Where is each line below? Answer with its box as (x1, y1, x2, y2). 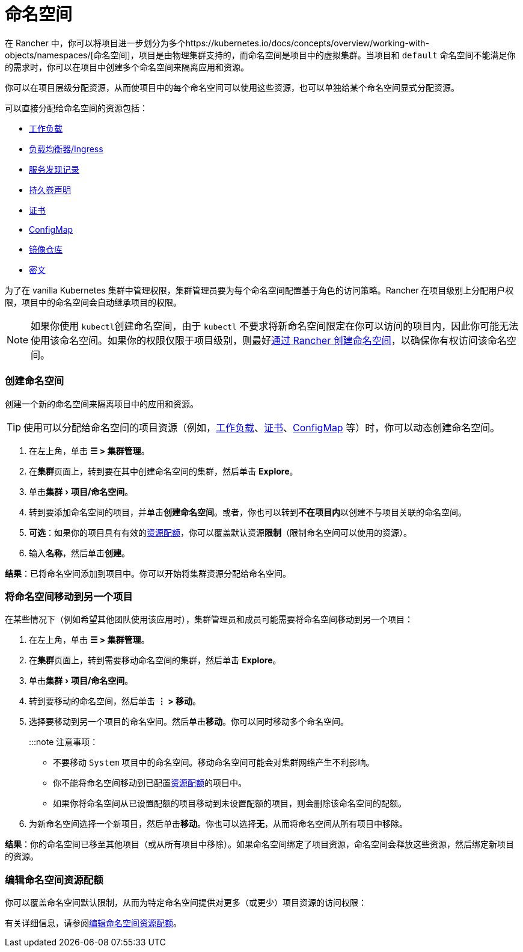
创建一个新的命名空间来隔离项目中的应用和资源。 (5, 398, 198, 409)
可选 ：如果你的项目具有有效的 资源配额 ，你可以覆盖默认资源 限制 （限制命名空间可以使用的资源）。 (29, 527, 412, 538)
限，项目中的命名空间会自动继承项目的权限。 (5, 296, 182, 307)
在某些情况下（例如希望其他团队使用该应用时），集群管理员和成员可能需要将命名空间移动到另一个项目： (5, 614, 413, 625)
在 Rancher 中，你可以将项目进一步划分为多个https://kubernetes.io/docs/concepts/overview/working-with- (5, 37, 429, 48)
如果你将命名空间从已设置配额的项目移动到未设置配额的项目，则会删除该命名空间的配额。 (53, 798, 406, 809)
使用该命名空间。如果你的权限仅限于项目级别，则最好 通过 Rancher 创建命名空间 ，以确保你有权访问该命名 (31, 334, 507, 346)
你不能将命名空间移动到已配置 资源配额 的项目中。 (53, 778, 246, 788)
